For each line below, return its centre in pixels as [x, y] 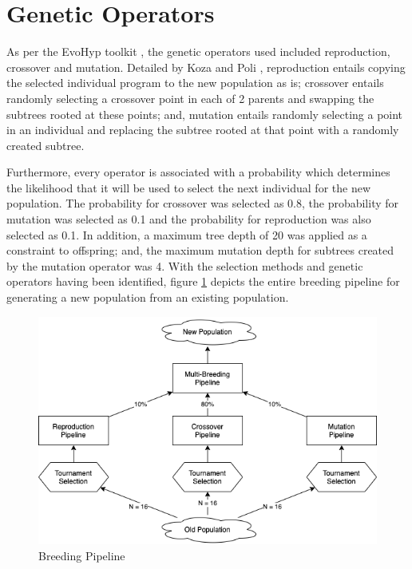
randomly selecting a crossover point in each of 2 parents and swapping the [190, 98]
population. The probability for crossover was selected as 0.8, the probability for [203, 203]
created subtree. [46, 145]
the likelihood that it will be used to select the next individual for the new [188, 187]
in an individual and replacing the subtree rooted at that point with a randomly [203, 130]
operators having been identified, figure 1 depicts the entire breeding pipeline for [203, 281]
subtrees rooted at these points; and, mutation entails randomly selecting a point [205, 114]
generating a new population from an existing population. [148, 297]
